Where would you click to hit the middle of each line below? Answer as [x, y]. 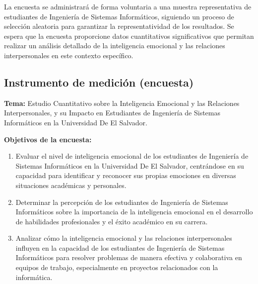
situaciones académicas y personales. [71, 185]
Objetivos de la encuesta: [48, 139]
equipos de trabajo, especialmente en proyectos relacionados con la [117, 267]
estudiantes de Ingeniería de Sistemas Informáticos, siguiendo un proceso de [119, 16]
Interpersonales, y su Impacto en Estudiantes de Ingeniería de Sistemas [112, 113]
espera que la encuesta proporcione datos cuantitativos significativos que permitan [129, 36]
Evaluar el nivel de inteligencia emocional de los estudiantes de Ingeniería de [132, 156]
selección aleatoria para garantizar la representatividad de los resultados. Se [119, 26]
